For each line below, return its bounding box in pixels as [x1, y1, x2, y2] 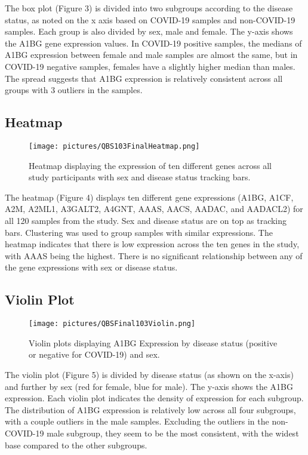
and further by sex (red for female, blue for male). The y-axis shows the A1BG [5, 380, 293, 392]
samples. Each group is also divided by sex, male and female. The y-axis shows [5, 25, 293, 38]
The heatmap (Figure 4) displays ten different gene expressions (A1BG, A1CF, [5, 190, 294, 203]
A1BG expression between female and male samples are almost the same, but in [5, 48, 298, 61]
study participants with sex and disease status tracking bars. [29, 171, 251, 183]
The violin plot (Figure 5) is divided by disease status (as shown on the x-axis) [5, 368, 294, 380]
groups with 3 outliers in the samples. [5, 84, 143, 96]
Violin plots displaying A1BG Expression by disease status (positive [29, 336, 278, 349]
